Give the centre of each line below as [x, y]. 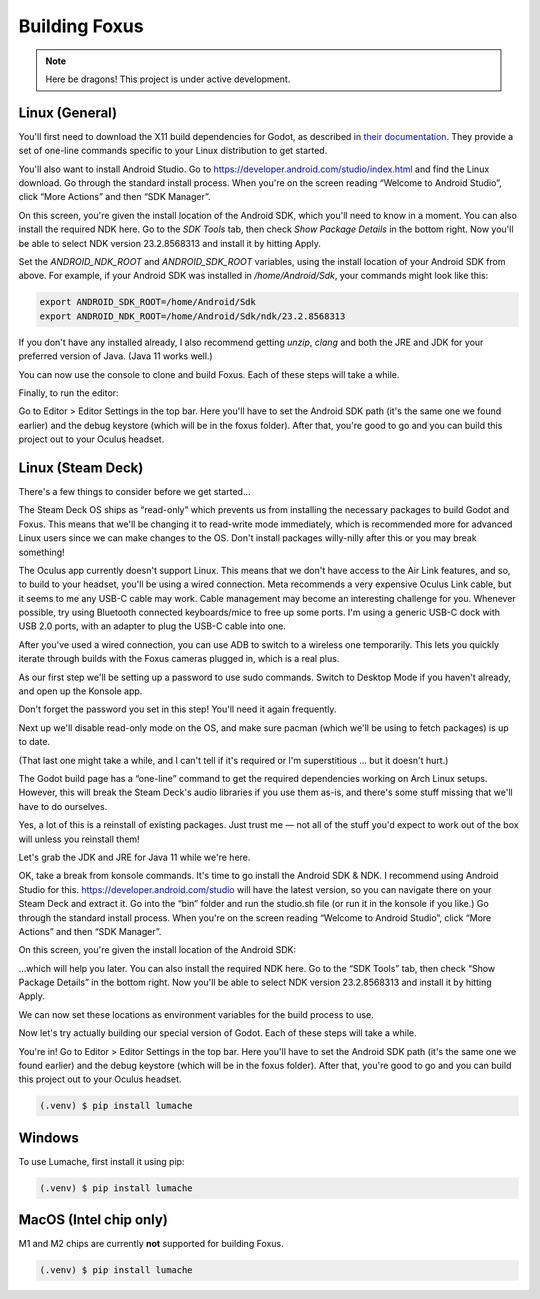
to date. [34, 742]
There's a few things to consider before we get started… [134, 491]
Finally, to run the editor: [68, 392]
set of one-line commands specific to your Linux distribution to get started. [173, 151]
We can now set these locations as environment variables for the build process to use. [196, 1014]
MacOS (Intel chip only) [93, 1220]
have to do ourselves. [63, 806]
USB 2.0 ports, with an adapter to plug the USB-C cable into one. [152, 626]
